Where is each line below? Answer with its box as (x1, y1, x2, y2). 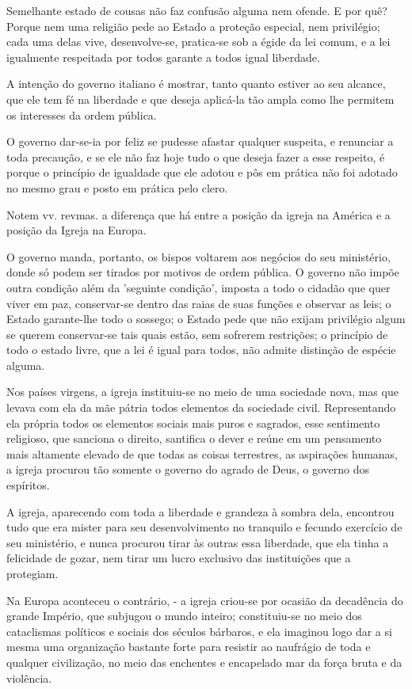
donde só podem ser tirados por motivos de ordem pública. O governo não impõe (6, 264, 399, 280)
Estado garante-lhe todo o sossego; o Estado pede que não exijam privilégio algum (6, 310, 406, 327)
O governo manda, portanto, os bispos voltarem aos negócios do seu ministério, (6, 248, 391, 265)
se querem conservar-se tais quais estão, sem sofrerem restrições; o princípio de (6, 325, 388, 342)
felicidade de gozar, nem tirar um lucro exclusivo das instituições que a (6, 550, 351, 566)
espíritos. (6, 477, 50, 493)
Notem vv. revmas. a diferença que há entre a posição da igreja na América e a (6, 206, 391, 223)
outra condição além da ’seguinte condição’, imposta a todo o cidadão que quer (6, 279, 391, 295)
